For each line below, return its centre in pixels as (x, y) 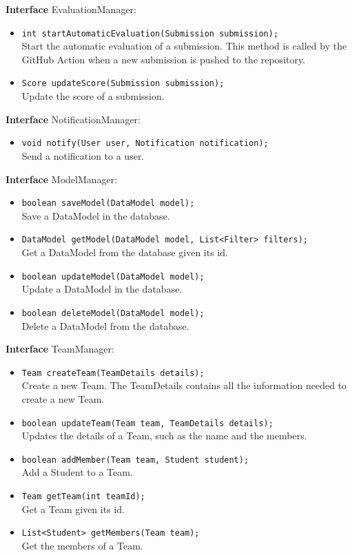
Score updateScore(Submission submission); (123, 84)
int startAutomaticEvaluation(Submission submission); (150, 33)
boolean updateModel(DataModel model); (113, 276)
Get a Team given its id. (73, 509)
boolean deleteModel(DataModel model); (113, 313)
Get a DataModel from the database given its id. (125, 252)
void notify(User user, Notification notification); (145, 144)
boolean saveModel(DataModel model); (108, 203)
